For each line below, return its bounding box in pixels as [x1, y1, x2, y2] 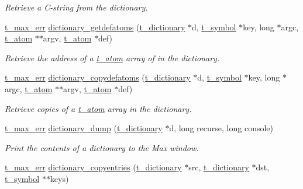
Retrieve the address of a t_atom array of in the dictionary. [5, 51, 220, 64]
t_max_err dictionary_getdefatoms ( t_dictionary [5, 20, 185, 33]
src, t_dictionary [188, 161, 249, 173]
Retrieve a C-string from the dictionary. [5, 1, 148, 13]
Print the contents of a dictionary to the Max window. [5, 141, 199, 153]
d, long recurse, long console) [169, 122, 273, 134]
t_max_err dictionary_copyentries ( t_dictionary [5, 161, 182, 173]
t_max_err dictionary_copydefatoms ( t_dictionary [5, 71, 191, 83]
